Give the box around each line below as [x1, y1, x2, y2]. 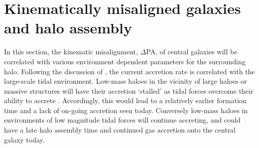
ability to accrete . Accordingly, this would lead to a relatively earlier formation [4, 95, 247, 106]
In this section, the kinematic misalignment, [4, 46, 138, 57]
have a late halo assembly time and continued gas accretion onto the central [4, 125, 236, 135]
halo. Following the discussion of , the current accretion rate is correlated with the [4, 66, 255, 76]
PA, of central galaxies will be [146, 46, 238, 57]
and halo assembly [4, 17, 132, 38]
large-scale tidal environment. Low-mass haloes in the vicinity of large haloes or [4, 76, 247, 86]
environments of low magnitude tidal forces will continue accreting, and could [4, 115, 241, 125]
